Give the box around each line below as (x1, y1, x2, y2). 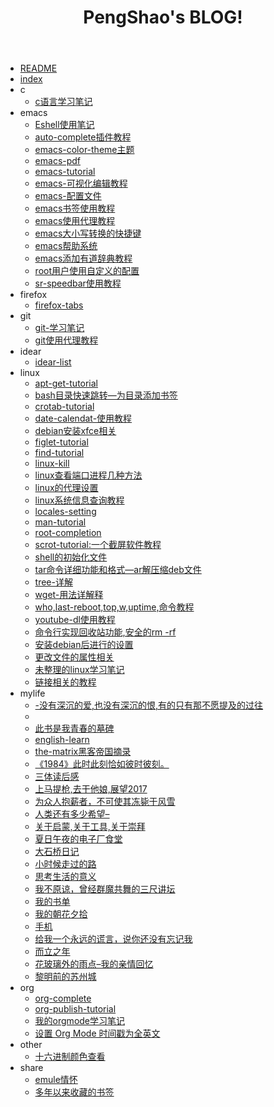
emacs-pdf (34, 155, 82, 167)
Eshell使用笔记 (34, 119, 95, 131)
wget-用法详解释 (34, 589, 104, 601)
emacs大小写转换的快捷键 (34, 227, 142, 240)
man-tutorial (34, 516, 87, 528)
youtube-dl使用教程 (34, 614, 116, 626)
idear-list (34, 356, 72, 368)
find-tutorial (34, 447, 85, 459)
